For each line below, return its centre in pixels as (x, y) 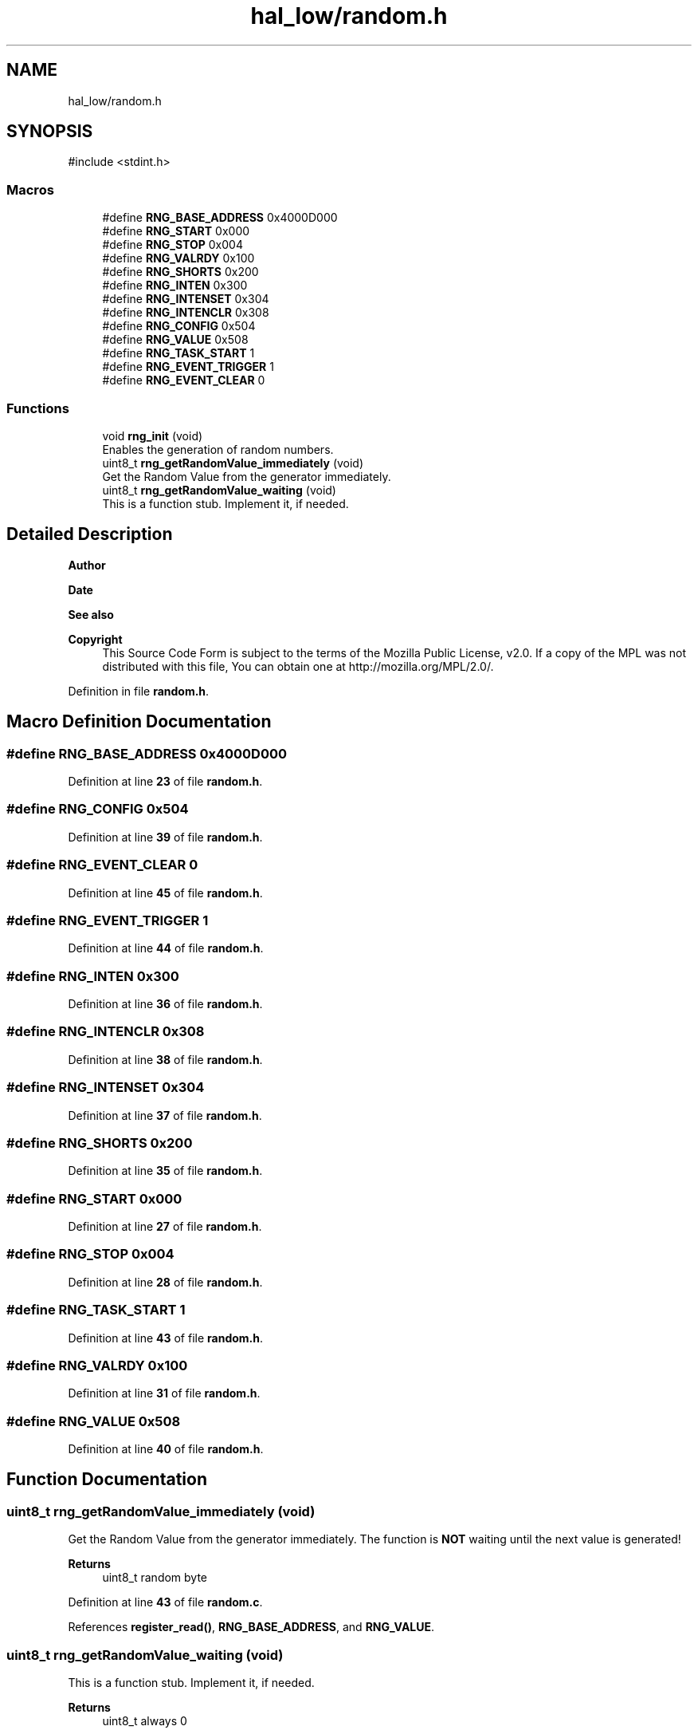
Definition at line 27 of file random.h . (165, 1226)
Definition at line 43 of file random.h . (166, 1338)
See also (91, 614)
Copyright (95, 639)
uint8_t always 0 (145, 1720)
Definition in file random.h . (139, 691)
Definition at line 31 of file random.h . (164, 1393)
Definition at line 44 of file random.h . (166, 948)
